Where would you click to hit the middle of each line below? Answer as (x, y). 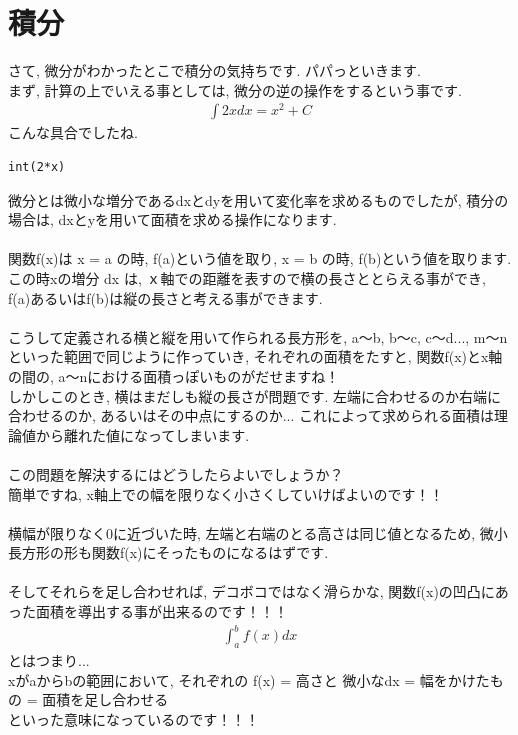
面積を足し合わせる (105, 699)
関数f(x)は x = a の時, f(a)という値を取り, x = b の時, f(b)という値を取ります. (260, 258)
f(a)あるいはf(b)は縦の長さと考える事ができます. (165, 297)
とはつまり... (49, 660)
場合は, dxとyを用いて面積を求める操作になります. (172, 219)
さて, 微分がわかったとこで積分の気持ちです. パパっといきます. (214, 70)
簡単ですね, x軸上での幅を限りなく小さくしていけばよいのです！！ (226, 493)
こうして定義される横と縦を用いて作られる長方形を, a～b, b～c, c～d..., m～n (258, 336)
